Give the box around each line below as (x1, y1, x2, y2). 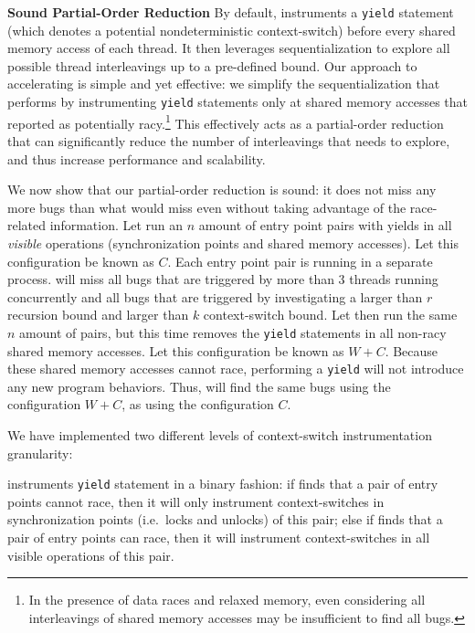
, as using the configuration (121, 395, 274, 414)
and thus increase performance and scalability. (7, 149, 266, 168)
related (7, 216, 47, 235)
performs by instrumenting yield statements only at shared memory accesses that (7, 92, 469, 111)
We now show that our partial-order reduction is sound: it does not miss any (7, 180, 437, 199)
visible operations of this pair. (7, 545, 174, 564)
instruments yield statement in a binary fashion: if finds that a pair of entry (7, 474, 438, 493)
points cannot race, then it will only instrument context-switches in (7, 491, 385, 511)
